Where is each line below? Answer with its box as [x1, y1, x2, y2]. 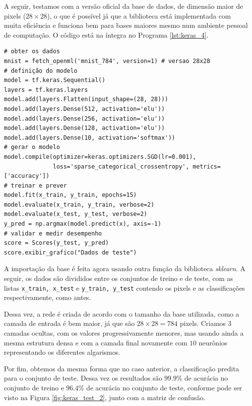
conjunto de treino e [4, 383, 64, 393]
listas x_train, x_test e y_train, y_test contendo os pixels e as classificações [4, 282, 245, 293]
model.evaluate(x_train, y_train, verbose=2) [4, 201, 154, 208]
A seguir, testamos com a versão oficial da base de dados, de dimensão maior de [4, 1, 243, 11]
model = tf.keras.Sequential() [4, 77, 105, 84]
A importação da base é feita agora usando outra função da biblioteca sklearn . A [4, 263, 246, 274]
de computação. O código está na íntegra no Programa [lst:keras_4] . [4, 29, 209, 40]
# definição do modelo [4, 67, 78, 74]
